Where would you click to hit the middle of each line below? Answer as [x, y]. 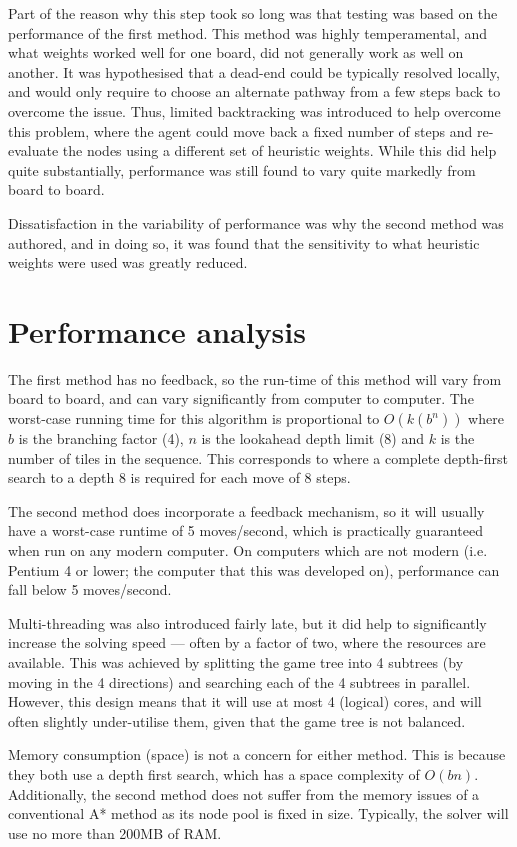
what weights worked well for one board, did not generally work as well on [236, 52]
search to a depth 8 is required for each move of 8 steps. [179, 477]
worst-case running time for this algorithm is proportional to [194, 418]
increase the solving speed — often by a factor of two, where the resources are [247, 642]
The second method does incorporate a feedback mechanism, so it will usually [246, 510]
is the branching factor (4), [101, 438]
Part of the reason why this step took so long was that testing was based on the [253, 13]
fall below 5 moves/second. [90, 589]
